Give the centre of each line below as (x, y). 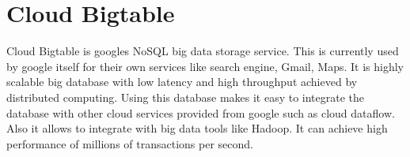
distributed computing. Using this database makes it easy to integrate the (186, 97)
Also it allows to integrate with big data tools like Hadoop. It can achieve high (197, 128)
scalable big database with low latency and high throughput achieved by (182, 82)
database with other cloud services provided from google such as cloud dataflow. (201, 112)
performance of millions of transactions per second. (130, 143)
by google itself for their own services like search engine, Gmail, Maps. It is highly (205, 66)
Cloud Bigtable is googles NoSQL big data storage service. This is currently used (203, 51)
